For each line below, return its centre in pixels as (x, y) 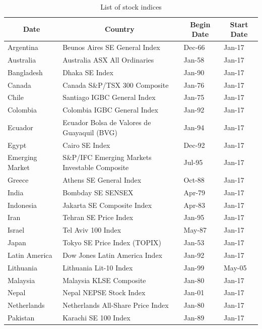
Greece (18, 179)
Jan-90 (194, 72)
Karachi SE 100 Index (96, 318)
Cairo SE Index (86, 145)
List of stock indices (131, 7)
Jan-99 (194, 267)
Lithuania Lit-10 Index (98, 267)
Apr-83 (194, 205)
